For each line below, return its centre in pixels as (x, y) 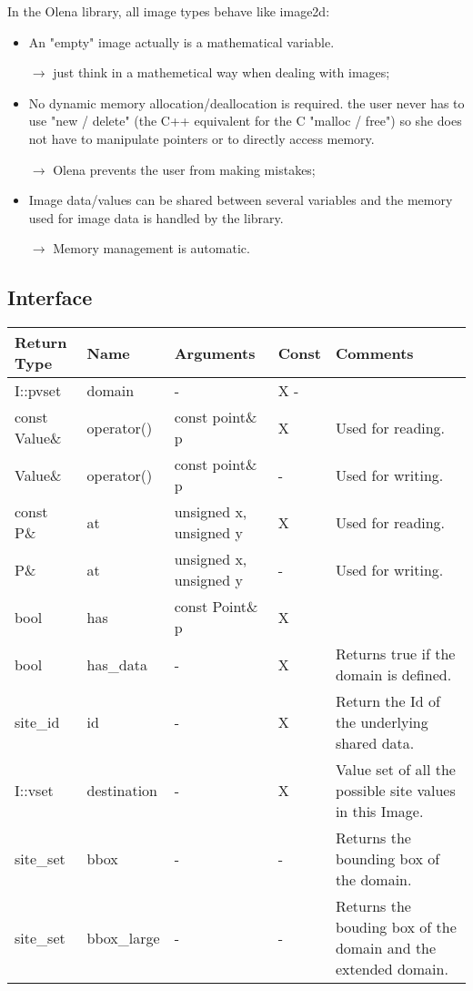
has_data (117, 664)
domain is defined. (393, 675)
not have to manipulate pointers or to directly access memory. (201, 138)
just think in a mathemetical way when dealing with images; (221, 72)
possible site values (395, 791)
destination (122, 791)
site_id (37, 722)
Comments (374, 352)
